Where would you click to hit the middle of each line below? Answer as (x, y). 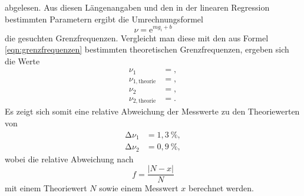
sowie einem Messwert (139, 188)
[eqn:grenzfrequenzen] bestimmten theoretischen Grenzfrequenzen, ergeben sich (147, 49)
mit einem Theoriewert (46, 188)
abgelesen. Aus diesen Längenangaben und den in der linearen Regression (137, 7)
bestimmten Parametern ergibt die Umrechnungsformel (104, 19)
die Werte (22, 61)
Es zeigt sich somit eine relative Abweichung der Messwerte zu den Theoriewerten (152, 111)
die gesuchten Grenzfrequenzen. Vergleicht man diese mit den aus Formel (137, 37)
